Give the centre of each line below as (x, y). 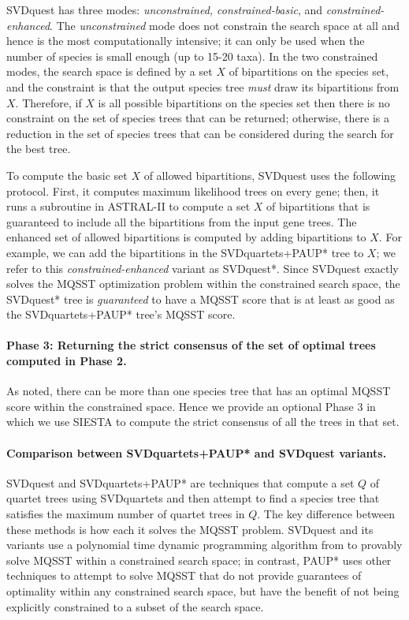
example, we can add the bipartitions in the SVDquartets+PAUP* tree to (185, 252)
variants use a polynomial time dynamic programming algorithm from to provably (204, 545)
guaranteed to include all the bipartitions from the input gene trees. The (182, 221)
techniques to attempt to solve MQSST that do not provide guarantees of (184, 575)
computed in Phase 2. (67, 361)
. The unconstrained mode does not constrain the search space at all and (225, 25)
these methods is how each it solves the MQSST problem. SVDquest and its (190, 529)
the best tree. (39, 149)
